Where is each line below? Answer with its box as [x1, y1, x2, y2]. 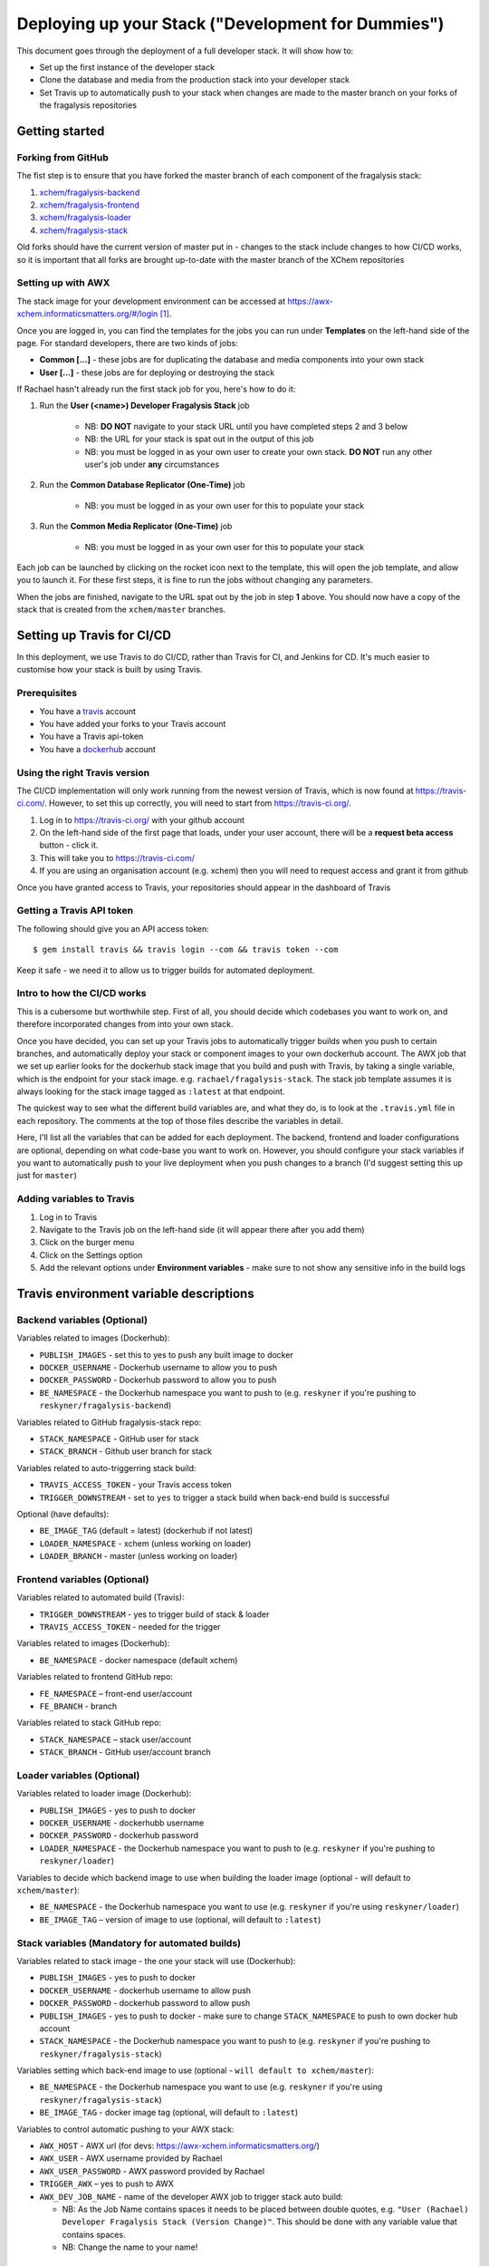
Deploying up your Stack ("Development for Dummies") [16, 14, 445, 34]
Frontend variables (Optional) [16, 1573, 149, 1585]
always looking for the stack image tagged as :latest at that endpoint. [16, 1086, 285, 1097]
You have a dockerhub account [39, 743, 156, 754]
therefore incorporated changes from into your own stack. [16, 1019, 234, 1030]
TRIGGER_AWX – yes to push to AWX [39, 2178, 174, 2189]
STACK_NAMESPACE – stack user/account [39, 1734, 192, 1745]
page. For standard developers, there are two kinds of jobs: [16, 337, 239, 348]
